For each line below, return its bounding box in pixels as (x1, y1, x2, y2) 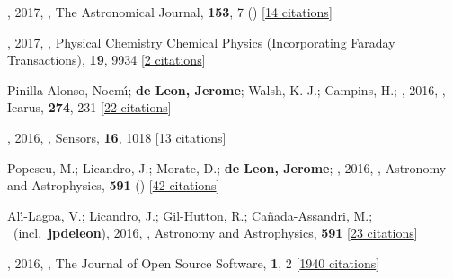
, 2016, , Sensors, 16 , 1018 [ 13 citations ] (7, 127, 226, 146)
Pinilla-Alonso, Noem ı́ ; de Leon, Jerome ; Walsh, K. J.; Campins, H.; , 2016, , (7, 80, 446, 99)
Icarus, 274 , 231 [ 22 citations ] (7, 98, 172, 117)
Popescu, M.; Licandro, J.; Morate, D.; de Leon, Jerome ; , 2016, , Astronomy (7, 158, 447, 177)
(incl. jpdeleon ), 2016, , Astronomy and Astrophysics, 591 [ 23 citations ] (13, 223, 418, 242)
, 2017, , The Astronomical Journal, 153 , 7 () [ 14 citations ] (7, 3, 333, 21)
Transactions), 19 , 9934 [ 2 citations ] (7, 50, 206, 69)
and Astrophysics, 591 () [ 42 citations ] (7, 176, 220, 195)
